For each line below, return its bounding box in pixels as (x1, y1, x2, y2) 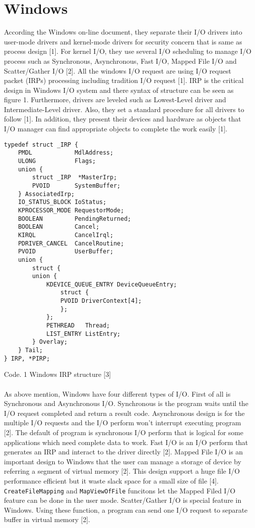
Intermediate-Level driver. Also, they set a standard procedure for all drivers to (4, 104, 244, 114)
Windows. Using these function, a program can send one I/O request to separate (4, 504, 248, 515)
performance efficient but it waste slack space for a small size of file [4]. (4, 475, 219, 486)
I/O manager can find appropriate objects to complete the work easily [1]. (4, 123, 227, 134)
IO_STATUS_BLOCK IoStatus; (18, 199, 107, 206)
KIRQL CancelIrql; (18, 231, 113, 239)
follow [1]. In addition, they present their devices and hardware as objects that (4, 114, 241, 124)
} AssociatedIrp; (18, 190, 75, 198)
